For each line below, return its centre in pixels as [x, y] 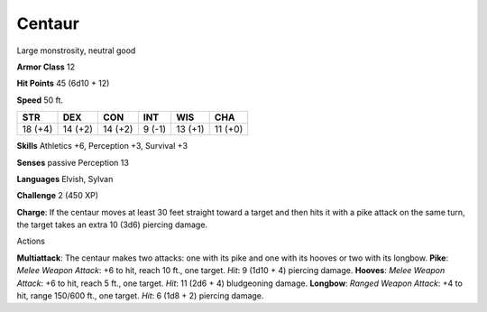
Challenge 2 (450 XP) [58, 196]
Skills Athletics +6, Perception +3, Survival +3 [102, 146]
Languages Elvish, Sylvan [65, 179]
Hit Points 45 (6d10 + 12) [63, 83]
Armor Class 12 [46, 67]
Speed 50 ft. [40, 100]
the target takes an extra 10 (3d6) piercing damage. [112, 225]
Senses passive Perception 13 [73, 162]
